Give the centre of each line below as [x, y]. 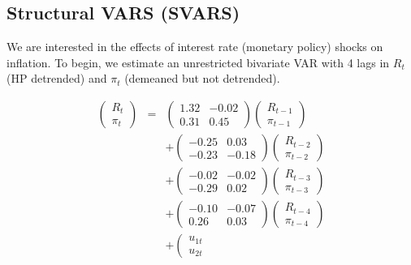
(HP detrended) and [57, 78]
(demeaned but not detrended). [202, 78]
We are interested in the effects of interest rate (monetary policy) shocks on [195, 47]
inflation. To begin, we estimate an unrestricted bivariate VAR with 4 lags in [198, 62]
